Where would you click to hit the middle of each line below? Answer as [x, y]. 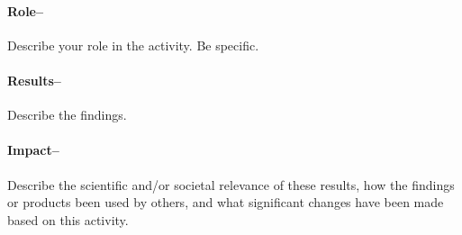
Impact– [33, 150]
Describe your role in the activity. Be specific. [133, 45]
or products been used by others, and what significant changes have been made [226, 202]
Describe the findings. [67, 115]
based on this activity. [68, 219]
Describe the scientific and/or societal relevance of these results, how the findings [231, 184]
